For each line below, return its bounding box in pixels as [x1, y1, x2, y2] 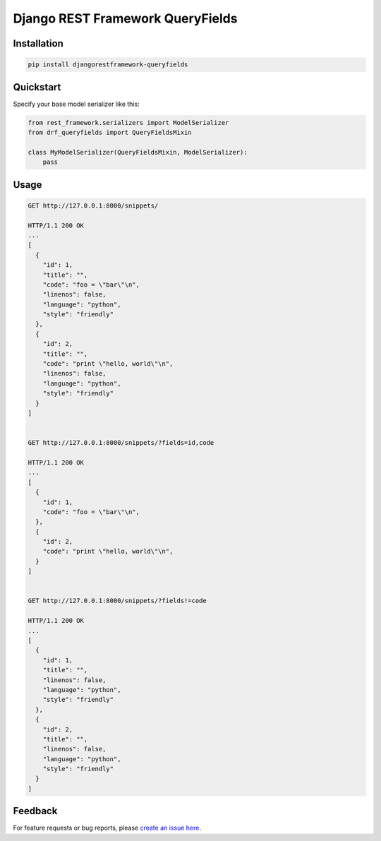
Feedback [13, 805, 58, 817]
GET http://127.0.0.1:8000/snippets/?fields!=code [28, 597, 207, 605]
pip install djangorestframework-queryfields [28, 61, 188, 68]
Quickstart [13, 81, 61, 93]
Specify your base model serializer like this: [13, 100, 140, 108]
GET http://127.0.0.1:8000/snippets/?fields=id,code [28, 439, 214, 447]
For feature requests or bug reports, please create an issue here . [13, 823, 201, 833]
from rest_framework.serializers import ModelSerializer [28, 119, 229, 126]
